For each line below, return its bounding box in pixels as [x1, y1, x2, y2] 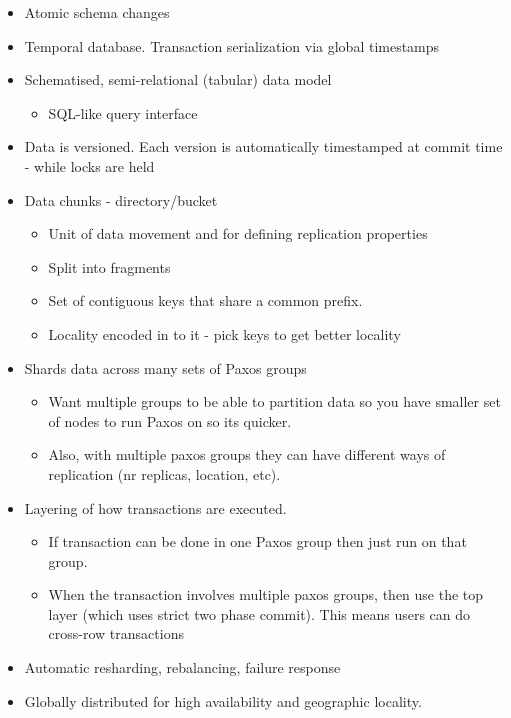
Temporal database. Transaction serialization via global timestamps [24, 35, 440, 56]
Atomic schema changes [24, 2, 170, 22]
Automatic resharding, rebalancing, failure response [24, 657, 341, 678]
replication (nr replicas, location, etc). [48, 463, 281, 484]
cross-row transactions [48, 623, 184, 644]
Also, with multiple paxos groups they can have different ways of [48, 444, 446, 465]
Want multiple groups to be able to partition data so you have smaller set [48, 391, 501, 412]
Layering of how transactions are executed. [24, 497, 287, 518]
